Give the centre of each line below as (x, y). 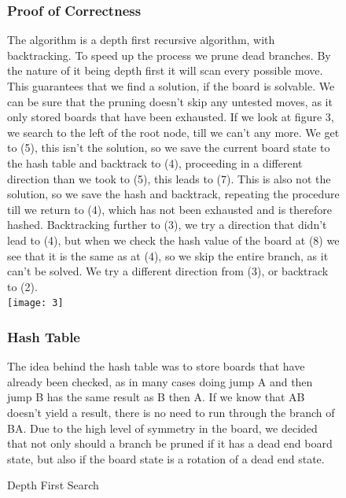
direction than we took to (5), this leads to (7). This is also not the (169, 178)
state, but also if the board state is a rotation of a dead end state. (166, 458)
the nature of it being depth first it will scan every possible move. (165, 70)
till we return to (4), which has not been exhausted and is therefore (169, 209)
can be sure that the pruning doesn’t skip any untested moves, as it (170, 101)
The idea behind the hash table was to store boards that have (156, 366)
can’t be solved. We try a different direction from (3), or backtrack (168, 271)
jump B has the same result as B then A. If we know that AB (156, 397)
